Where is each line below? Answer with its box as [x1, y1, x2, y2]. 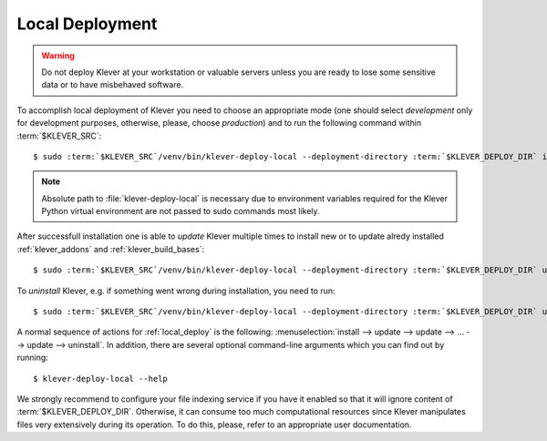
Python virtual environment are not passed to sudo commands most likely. [41, 206, 320, 217]
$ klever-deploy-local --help [33, 374, 169, 384]
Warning [41, 50, 75, 61]
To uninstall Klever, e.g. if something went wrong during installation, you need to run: [16, 285, 336, 296]
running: [16, 352, 49, 364]
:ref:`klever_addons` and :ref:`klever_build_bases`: [16, 243, 205, 254]
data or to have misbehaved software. [41, 79, 184, 90]
